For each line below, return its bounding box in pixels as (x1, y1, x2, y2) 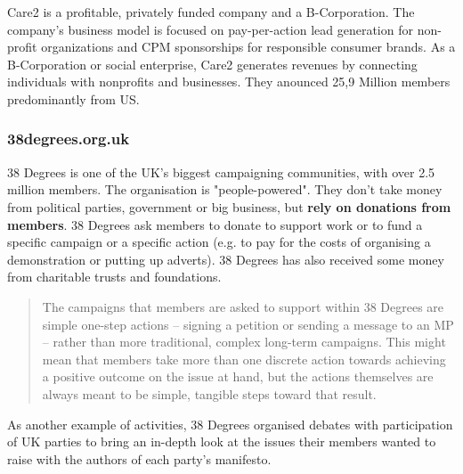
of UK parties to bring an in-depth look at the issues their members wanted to (7, 432, 436, 451)
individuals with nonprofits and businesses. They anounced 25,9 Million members (7, 72, 451, 91)
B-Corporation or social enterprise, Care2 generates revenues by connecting (7, 54, 418, 73)
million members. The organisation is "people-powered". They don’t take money (7, 180, 443, 199)
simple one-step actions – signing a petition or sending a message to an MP (42, 315, 454, 333)
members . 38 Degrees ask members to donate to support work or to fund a (7, 215, 423, 233)
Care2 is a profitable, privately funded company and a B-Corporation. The (7, 3, 415, 20)
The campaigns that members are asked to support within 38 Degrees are (42, 297, 444, 315)
